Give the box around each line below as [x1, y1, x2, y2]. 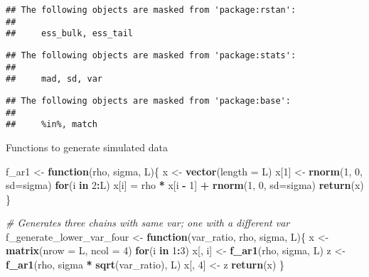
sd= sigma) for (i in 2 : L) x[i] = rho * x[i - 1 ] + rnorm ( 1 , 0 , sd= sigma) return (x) [6, 178, 364, 192]
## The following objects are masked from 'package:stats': [6, 50, 296, 60]
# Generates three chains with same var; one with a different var [6, 215, 290, 230]
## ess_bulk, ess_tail [6, 28, 133, 39]
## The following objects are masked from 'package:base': [6, 95, 291, 106]
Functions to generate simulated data [6, 139, 168, 154]
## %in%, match [6, 119, 97, 130]
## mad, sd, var [6, 74, 103, 85]
